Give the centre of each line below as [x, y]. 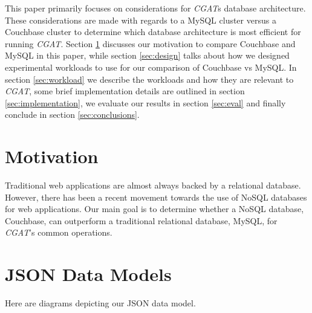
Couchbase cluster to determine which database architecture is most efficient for [153, 32]
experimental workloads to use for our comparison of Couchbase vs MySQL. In [151, 67]
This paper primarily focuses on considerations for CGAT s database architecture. [155, 8]
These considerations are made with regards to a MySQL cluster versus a [141, 20]
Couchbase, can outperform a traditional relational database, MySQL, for [141, 220]
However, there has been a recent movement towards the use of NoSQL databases [156, 197]
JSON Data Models [88, 274]
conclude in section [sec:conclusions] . [72, 115]
